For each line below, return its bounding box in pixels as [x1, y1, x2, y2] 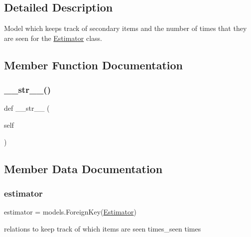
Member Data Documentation [4, 161, 163, 176]
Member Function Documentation [4, 57, 183, 72]
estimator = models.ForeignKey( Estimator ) [4, 207, 136, 217]
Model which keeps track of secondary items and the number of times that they [4, 23, 247, 33]
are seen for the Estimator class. [4, 32, 102, 43]
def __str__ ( [4, 103, 50, 113]
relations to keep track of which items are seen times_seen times [4, 223, 201, 234]
